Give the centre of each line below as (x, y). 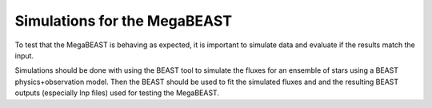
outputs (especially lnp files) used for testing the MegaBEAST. (117, 93)
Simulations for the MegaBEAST (123, 21)
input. (24, 55)
